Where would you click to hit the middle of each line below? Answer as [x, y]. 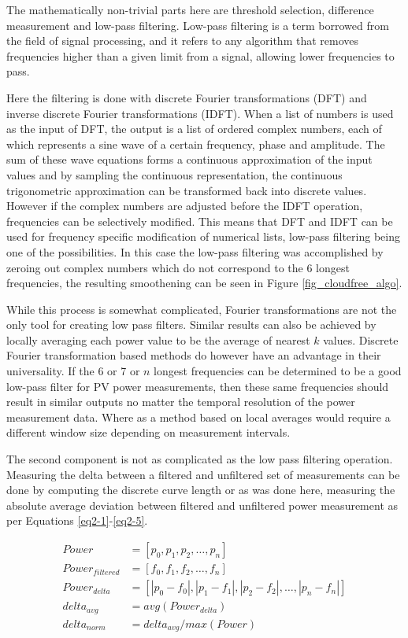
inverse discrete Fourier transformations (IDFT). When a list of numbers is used [200, 113]
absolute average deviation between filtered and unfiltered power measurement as [202, 505]
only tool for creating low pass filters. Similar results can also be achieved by [191, 325]
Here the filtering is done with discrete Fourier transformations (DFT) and [187, 97]
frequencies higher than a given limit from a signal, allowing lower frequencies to [200, 55]
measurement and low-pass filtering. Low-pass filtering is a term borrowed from [198, 25]
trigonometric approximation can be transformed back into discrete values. [187, 190]
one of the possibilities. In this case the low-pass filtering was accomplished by [195, 251]
